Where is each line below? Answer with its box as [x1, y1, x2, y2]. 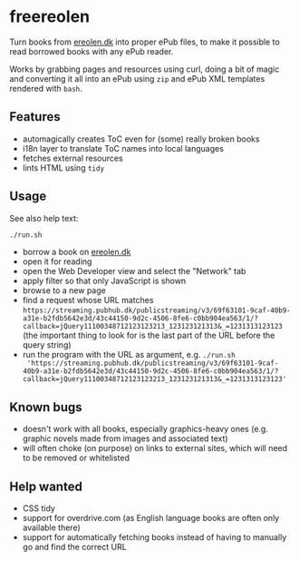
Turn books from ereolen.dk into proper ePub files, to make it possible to [9, 36, 281, 47]
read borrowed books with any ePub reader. [9, 45, 174, 56]
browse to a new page [22, 285, 106, 296]
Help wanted [9, 478, 83, 494]
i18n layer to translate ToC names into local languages [22, 143, 225, 153]
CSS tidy [22, 503, 56, 514]
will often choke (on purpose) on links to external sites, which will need [22, 443, 288, 454]
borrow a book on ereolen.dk [22, 247, 131, 258]
